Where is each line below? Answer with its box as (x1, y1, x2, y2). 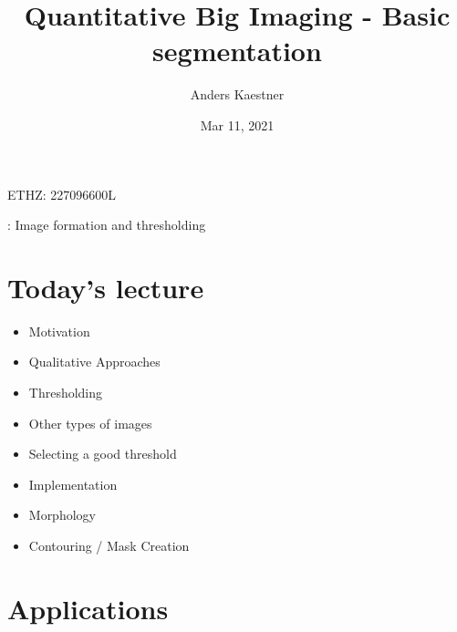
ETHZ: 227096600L (7, 184, 116, 203)
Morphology (28, 505, 96, 524)
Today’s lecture (7, 268, 204, 306)
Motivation (28, 321, 90, 340)
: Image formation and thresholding (7, 215, 206, 234)
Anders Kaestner (190, 85, 285, 104)
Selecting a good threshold (28, 444, 177, 463)
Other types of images (28, 413, 152, 432)
